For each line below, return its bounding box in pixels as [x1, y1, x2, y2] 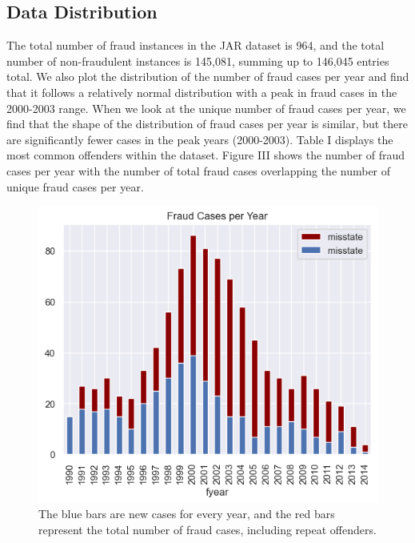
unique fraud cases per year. [6, 178, 144, 195]
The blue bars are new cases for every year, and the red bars [38, 505, 335, 522]
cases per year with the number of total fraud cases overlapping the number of [6, 162, 391, 179]
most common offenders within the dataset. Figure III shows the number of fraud [6, 147, 405, 163]
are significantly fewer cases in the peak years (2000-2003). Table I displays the [6, 131, 393, 147]
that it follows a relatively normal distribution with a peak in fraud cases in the [6, 83, 397, 100]
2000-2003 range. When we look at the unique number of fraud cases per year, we [6, 99, 406, 116]
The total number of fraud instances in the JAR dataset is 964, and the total [6, 37, 385, 54]
